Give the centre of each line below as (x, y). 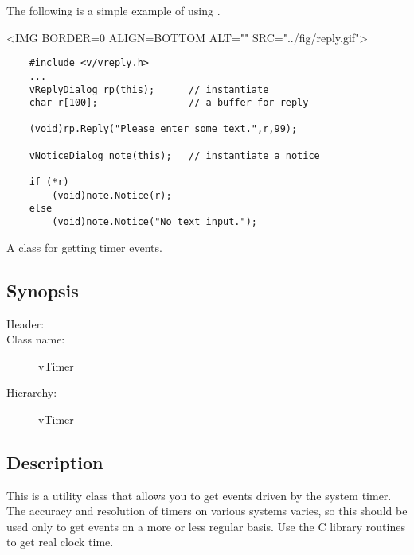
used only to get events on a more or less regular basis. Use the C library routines (206, 526)
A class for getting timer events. (84, 247)
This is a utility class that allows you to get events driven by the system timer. (199, 495)
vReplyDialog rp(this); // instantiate (149, 89)
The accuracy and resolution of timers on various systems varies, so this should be (207, 511)
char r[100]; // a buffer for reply (169, 103)
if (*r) (49, 182)
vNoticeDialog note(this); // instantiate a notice (174, 155)
